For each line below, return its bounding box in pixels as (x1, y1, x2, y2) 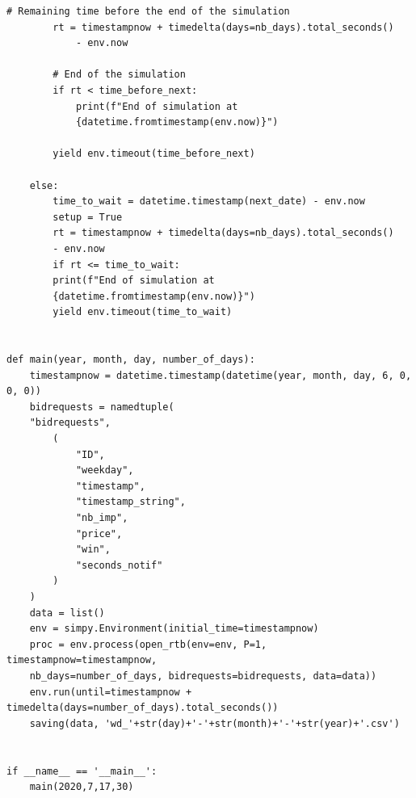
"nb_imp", (75, 512, 128, 523)
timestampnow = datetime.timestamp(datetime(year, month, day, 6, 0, (29, 369, 412, 381)
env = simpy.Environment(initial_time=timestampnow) (29, 623, 319, 635)
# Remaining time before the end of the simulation (6, 6, 290, 17)
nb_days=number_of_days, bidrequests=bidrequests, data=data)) (29, 670, 377, 682)
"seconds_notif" (75, 559, 163, 571)
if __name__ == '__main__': (6, 765, 158, 777)
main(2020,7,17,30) (29, 781, 134, 793)
